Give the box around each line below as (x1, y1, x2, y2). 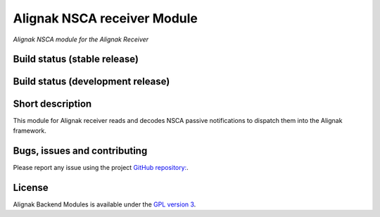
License (13, 181, 49, 193)
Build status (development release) (13, 76, 170, 88)
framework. (13, 126, 47, 135)
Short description (13, 98, 92, 110)
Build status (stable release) (13, 53, 139, 65)
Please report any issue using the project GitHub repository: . (13, 163, 189, 171)
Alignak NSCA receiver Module (13, 11, 198, 26)
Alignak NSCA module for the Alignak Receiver (13, 35, 149, 44)
